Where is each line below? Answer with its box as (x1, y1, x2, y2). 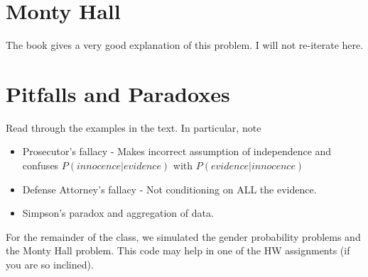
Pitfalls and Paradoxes (6, 79, 230, 108)
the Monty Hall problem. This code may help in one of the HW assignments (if (6, 243, 350, 258)
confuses (22, 158, 59, 173)
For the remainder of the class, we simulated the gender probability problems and (6, 229, 361, 244)
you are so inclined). (6, 257, 94, 271)
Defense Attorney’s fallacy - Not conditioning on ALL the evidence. (22, 181, 317, 196)
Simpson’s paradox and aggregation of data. (22, 205, 214, 220)
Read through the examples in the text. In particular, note (6, 120, 261, 135)
